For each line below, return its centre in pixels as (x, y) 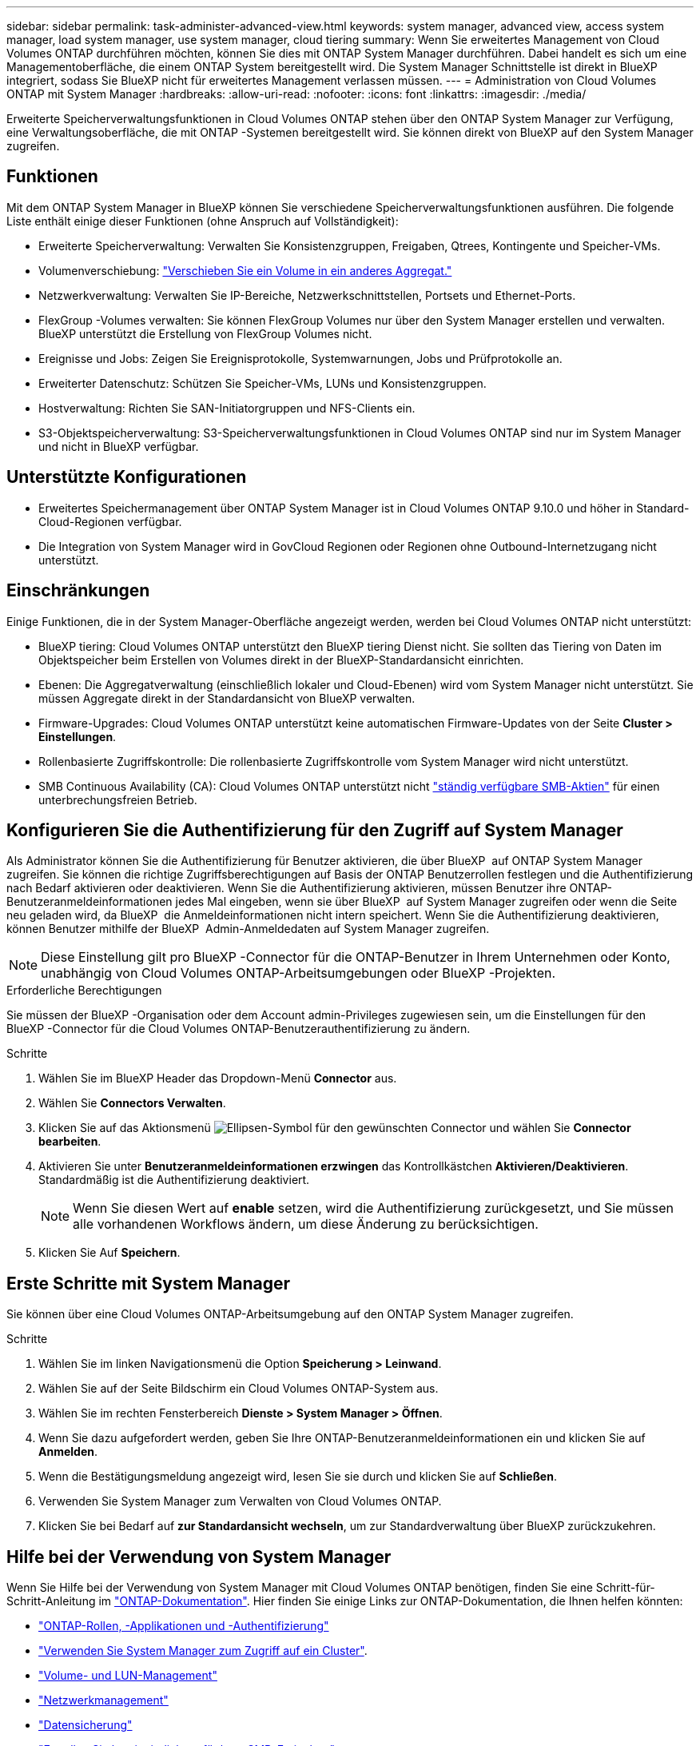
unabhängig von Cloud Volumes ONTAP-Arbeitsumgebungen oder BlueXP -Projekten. (298, 973)
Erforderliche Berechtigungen (84, 991)
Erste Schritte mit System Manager (149, 1283)
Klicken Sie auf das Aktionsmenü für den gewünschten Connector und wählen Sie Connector (335, 1128)
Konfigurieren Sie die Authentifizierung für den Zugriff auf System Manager (315, 830)
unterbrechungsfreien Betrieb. (118, 799)
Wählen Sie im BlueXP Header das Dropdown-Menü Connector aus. (218, 1078)
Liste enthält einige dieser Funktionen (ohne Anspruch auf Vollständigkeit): (203, 221)
